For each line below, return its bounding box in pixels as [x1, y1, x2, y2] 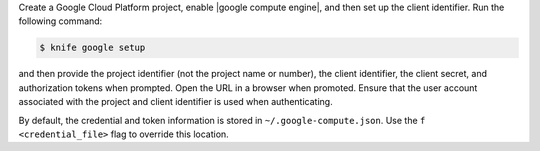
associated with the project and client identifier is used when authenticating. [18, 96, 334, 108]
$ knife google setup [39, 42, 146, 54]
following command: [18, 15, 103, 27]
